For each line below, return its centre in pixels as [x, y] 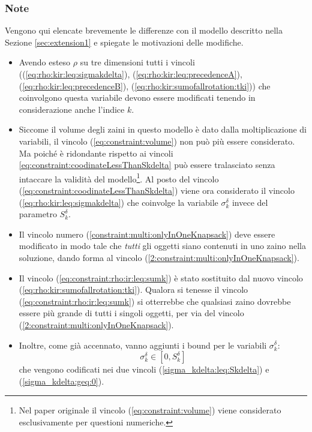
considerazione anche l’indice [72, 109]
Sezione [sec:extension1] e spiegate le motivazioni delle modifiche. [124, 42]
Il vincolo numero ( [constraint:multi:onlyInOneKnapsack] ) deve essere [147, 234]
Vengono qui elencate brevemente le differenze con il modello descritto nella [144, 30]
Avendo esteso [45, 62]
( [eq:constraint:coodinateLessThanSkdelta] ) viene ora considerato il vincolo [157, 190]
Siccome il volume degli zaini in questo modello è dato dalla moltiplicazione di [163, 129]
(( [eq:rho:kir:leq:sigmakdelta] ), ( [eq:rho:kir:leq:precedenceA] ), [130, 74]
